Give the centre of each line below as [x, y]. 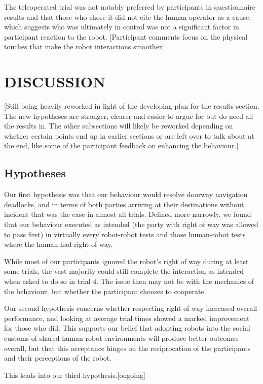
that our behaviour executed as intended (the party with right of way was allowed [131, 224]
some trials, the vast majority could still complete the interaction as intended [124, 271]
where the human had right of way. [59, 244]
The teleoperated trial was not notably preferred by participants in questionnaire [130, 7]
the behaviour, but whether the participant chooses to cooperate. [105, 291]
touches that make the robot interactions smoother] [84, 46]
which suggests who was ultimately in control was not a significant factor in [122, 27]
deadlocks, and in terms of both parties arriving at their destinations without [124, 204]
